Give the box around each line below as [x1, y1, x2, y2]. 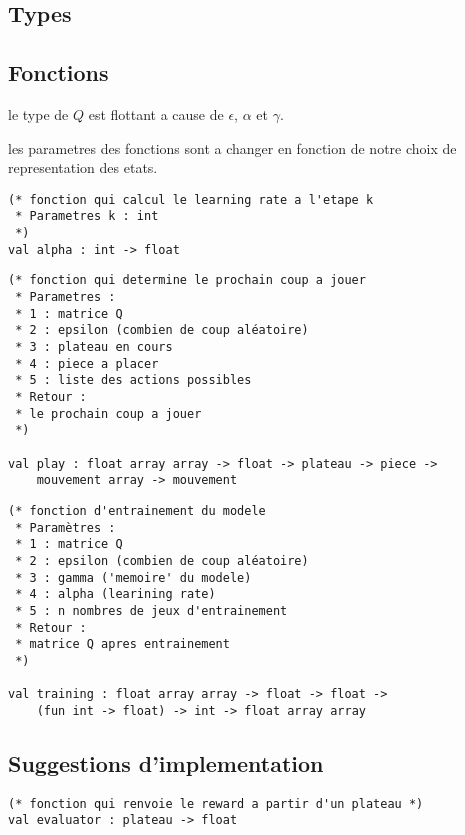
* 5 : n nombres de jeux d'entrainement [15, 603, 288, 618]
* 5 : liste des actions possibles [15, 373, 252, 388]
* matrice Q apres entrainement [15, 637, 230, 652]
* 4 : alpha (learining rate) [15, 587, 216, 602]
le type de [8, 103, 69, 124]
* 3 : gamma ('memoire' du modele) [15, 570, 252, 585]
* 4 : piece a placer [15, 356, 159, 371]
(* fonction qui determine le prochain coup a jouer [8, 273, 366, 288]
